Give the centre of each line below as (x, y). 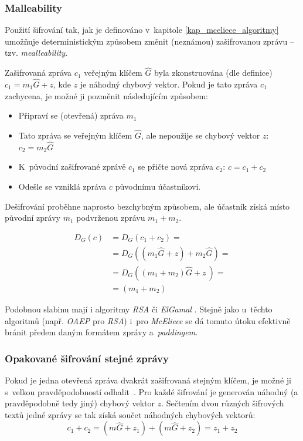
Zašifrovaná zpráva (38, 73)
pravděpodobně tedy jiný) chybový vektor (80, 403)
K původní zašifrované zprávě (72, 166)
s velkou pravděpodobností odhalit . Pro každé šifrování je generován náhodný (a (151, 391)
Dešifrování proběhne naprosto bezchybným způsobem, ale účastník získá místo (147, 206)
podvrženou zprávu (111, 218)
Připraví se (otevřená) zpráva (71, 115)
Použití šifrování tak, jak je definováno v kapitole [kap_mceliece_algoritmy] (142, 30)
